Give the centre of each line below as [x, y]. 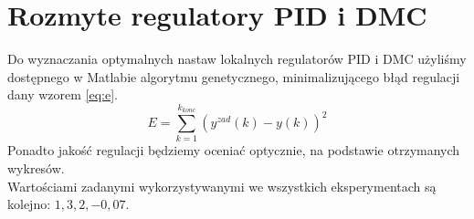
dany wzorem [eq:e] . [63, 94]
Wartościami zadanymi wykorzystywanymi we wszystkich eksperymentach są [222, 186]
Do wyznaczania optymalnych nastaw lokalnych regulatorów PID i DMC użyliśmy [237, 59]
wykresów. [36, 168]
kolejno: [29, 204]
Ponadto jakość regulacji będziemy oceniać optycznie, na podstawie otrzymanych [234, 150]
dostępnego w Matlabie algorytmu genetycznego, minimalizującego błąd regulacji [234, 76]
